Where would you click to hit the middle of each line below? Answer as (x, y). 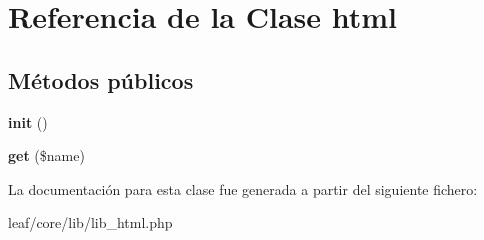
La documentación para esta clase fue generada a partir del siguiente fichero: (243, 188)
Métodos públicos (101, 79)
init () (28, 121)
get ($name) (46, 155)
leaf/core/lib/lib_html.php (90, 222)
